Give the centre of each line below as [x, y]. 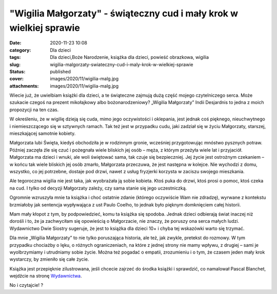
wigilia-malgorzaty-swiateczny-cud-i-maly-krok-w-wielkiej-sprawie [122, 65]
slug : [15, 65]
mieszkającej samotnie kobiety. [43, 134]
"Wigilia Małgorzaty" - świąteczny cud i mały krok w [124, 13]
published [61, 71]
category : [20, 50]
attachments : [24, 86]
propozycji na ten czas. [34, 110]
